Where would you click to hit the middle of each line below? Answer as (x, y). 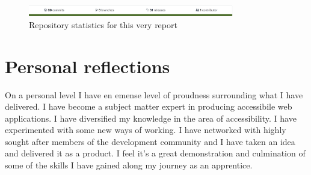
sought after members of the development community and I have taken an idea (150, 141)
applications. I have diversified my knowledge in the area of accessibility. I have (151, 118)
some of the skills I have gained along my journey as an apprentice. (129, 165)
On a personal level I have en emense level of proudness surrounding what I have (154, 94)
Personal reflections (88, 66)
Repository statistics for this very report (103, 24)
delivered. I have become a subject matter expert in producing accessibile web (149, 106)
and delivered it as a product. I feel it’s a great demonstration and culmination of (155, 153)
